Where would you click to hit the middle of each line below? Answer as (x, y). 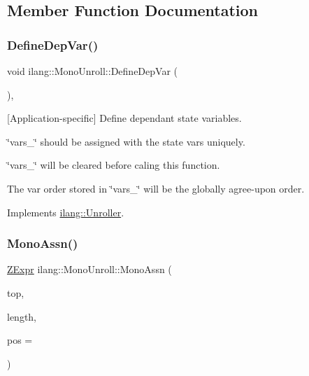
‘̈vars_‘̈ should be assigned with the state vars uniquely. (126, 141)
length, (22, 316)
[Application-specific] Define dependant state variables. (124, 118)
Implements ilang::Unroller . (66, 212)
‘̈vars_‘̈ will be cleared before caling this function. (114, 165)
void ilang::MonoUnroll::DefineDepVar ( (92, 71)
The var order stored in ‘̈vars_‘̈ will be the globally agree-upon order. (156, 188)
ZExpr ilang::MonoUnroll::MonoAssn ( (89, 269)
